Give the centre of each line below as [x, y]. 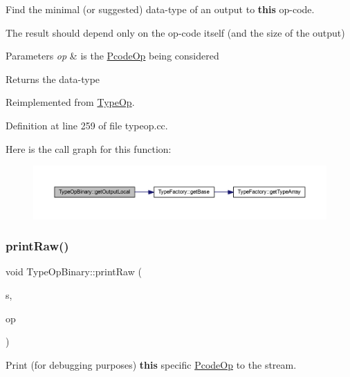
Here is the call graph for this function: [89, 148]
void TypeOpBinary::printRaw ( [74, 272]
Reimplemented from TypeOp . [70, 102]
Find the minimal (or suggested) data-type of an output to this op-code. [160, 9]
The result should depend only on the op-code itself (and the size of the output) [175, 32]
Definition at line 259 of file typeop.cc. [87, 125]
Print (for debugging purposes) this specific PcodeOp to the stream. [151, 364]
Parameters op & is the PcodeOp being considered [112, 56]
